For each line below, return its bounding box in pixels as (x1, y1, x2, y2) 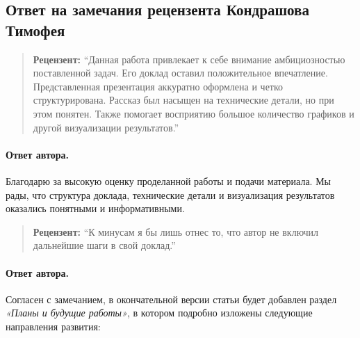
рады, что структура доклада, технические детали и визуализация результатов (6, 187, 335, 202)
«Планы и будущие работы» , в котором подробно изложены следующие (6, 305, 313, 320)
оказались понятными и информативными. (6, 201, 185, 216)
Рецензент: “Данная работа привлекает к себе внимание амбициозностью (33, 51, 345, 66)
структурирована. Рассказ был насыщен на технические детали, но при (33, 92, 334, 107)
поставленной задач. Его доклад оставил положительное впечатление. (33, 65, 328, 80)
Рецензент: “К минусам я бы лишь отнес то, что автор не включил (33, 224, 319, 239)
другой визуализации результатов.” (33, 120, 179, 134)
